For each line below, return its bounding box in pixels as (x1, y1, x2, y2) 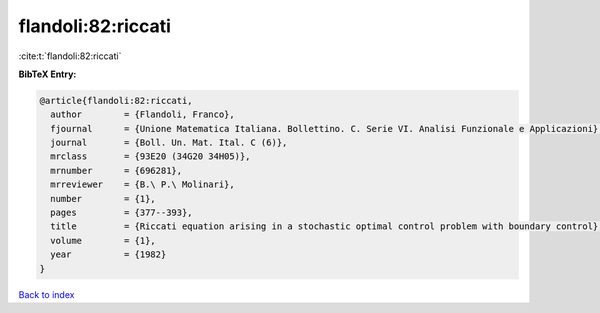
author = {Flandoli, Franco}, (50, 109, 235, 120)
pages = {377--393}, (50, 207, 194, 219)
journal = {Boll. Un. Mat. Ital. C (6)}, (50, 137, 288, 149)
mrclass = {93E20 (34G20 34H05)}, (50, 151, 251, 162)
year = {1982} (50, 249, 167, 260)
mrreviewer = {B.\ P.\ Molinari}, (50, 179, 235, 190)
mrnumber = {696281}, (50, 165, 183, 176)
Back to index (18, 288, 75, 300)
